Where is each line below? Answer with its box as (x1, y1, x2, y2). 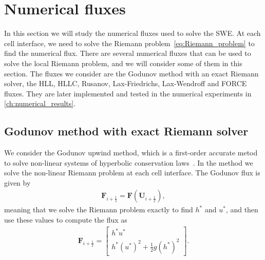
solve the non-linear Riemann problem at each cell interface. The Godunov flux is (4, 167, 260, 178)
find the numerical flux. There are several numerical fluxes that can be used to (4, 48, 251, 58)
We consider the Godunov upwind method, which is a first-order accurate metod (4, 147, 258, 158)
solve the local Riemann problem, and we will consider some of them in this (4, 57, 242, 68)
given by (4, 177, 31, 188)
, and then (225, 204, 258, 215)
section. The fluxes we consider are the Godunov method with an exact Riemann (4, 68, 259, 78)
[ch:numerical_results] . (4, 98, 76, 109)
